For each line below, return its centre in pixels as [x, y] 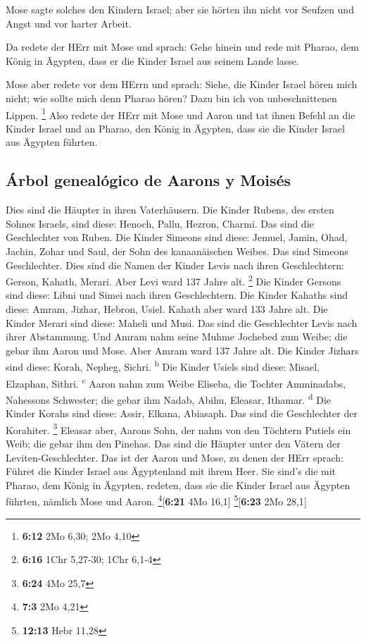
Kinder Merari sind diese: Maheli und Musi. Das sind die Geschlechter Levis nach [182, 322]
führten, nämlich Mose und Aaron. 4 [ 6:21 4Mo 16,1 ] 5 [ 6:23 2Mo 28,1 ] [156, 500]
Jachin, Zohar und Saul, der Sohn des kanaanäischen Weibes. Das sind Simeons [177, 251]
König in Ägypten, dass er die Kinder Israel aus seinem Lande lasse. [152, 60]
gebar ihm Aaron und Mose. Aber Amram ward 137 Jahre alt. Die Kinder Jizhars [182, 350]
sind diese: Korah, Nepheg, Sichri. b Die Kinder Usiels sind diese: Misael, [163, 366]
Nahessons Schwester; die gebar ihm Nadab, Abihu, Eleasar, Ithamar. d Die [169, 398]
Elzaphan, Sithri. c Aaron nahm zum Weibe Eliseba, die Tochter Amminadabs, [176, 382]
